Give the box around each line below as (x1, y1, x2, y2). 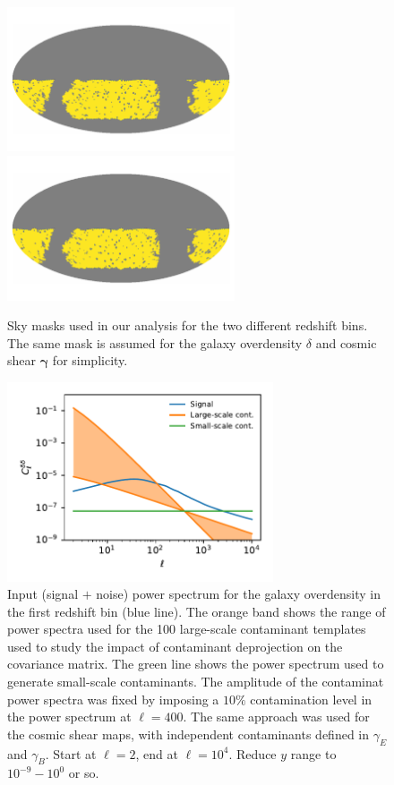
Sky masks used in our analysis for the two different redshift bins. (7, 316, 368, 335)
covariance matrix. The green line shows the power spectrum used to (7, 654, 384, 673)
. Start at (45, 744, 97, 763)
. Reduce (228, 744, 277, 763)
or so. (68, 764, 99, 782)
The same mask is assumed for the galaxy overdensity (7, 333, 303, 352)
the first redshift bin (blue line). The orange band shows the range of (7, 602, 386, 620)
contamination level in (250, 689, 373, 708)
